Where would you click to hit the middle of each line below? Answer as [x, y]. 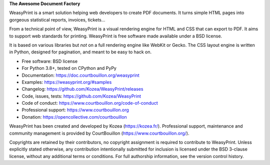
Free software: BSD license [49, 61]
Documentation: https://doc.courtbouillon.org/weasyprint [80, 75]
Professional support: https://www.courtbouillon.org [75, 110]
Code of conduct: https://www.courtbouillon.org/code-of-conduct [90, 103]
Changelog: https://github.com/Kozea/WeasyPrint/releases [82, 89]
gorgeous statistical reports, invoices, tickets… [57, 19]
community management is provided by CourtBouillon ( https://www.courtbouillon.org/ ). [99, 133]
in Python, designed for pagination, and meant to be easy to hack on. [80, 52]
